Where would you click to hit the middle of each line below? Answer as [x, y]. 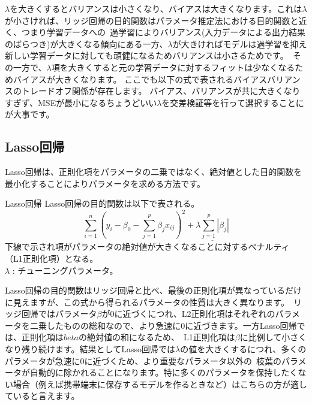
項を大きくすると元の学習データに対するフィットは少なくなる [173, 67]
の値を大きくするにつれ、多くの [243, 349]
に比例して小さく [273, 337]
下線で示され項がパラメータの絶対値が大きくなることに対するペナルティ [147, 247]
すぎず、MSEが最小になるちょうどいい [81, 102]
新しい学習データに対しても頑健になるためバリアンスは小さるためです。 [147, 55]
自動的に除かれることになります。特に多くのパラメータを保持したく [164, 372]
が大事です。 [30, 114]
